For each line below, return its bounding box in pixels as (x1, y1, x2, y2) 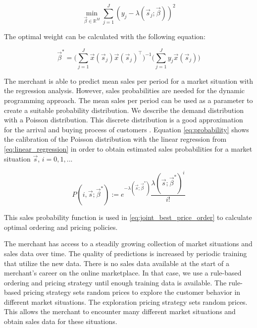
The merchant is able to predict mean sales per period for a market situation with (4, 75, 253, 86)
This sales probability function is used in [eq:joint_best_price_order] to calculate (4, 212, 252, 222)
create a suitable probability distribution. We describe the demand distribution (4, 105, 244, 115)
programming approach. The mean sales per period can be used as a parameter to (4, 95, 253, 106)
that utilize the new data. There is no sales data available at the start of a (4, 258, 229, 268)
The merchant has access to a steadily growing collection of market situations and (4, 238, 253, 249)
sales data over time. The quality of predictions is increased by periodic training (4, 248, 247, 258)
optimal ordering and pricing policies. (4, 221, 118, 232)
